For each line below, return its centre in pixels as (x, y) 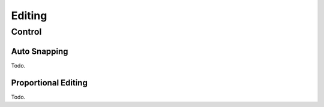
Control (26, 32)
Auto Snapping (40, 51)
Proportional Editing (49, 83)
